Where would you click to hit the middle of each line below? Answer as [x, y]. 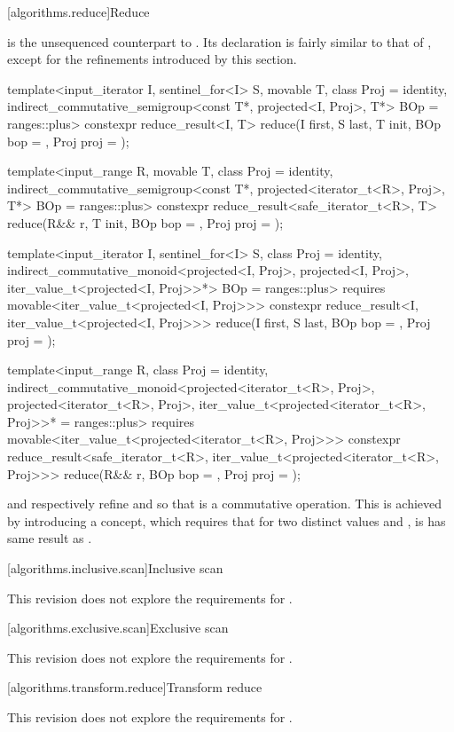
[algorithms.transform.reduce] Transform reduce [135, 687]
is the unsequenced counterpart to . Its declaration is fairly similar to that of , [219, 41]
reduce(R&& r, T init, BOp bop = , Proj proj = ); [145, 222]
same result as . [50, 538]
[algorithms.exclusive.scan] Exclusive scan [118, 628]
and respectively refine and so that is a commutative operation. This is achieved [225, 504]
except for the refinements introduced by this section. [152, 59]
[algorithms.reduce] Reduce [78, 12]
